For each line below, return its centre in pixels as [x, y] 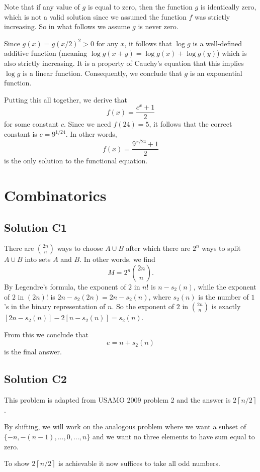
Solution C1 [35, 227]
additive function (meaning [46, 53]
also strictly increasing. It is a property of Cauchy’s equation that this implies [124, 63]
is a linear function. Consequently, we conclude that [102, 73]
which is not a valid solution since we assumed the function [95, 16]
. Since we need [88, 124]
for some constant [31, 124]
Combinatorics [55, 195]
